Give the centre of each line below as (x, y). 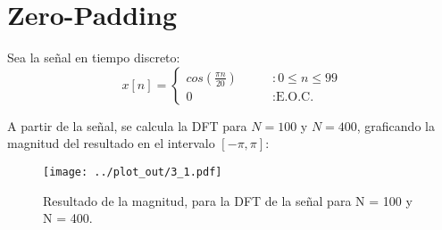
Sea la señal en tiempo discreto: (94, 57)
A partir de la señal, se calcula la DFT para (127, 125)
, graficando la (396, 125)
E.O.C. (295, 97)
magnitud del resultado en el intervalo (111, 143)
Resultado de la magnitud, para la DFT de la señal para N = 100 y (228, 200)
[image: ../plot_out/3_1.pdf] (133, 172)
